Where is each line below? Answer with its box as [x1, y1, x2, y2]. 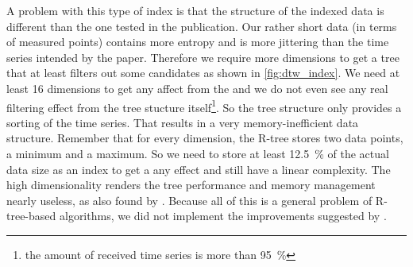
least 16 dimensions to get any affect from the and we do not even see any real [6, 79, 388, 96]
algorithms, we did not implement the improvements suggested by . [59, 207, 387, 224]
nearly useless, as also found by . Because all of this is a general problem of [6, 192, 372, 208]
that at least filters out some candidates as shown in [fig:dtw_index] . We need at [6, 64, 400, 81]
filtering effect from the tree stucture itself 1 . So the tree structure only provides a [6, 96, 402, 115]
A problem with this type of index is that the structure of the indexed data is [6, 2, 384, 18]
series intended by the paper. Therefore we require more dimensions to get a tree [6, 48, 399, 65]
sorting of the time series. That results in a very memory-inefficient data [6, 114, 359, 130]
